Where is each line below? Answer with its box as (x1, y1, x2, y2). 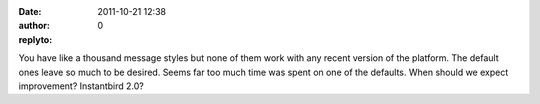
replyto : (18, 33, 53, 45)
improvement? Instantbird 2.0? (18, 80, 145, 92)
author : (18, 20, 50, 32)
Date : (18, 6, 42, 17)
